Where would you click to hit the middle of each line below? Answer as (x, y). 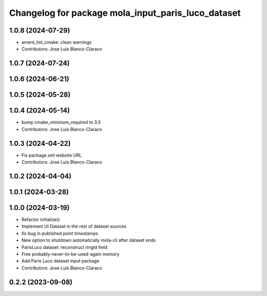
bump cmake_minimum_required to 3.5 (61, 122)
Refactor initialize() (41, 219)
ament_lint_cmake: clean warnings (57, 42)
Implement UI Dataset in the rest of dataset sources (74, 226)
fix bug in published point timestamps (60, 233)
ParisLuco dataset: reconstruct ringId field (65, 247)
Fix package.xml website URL (51, 155)
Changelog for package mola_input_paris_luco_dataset (125, 13)
